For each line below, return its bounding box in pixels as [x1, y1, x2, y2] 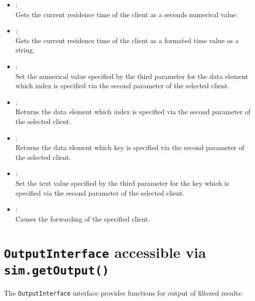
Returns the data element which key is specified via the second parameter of [15, 142, 245, 152]
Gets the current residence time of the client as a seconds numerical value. [15, 9, 238, 19]
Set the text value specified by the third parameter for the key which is [15, 177, 229, 188]
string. [15, 45, 35, 55]
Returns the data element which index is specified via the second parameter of [15, 106, 251, 117]
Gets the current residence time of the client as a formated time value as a [15, 35, 239, 45]
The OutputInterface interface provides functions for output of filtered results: [4, 287, 243, 298]
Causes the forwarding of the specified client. [15, 213, 150, 224]
